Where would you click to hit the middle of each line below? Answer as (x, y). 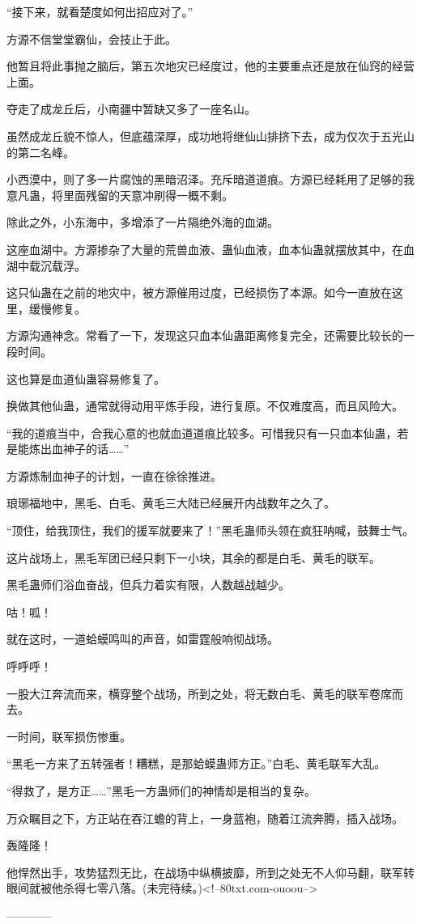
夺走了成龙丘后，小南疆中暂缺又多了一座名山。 (131, 109)
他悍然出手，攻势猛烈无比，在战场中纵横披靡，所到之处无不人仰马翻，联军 (205, 872)
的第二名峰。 (40, 152)
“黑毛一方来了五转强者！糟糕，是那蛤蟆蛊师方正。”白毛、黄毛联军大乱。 (196, 763)
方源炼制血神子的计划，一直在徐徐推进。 (114, 475)
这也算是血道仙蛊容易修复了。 (86, 378)
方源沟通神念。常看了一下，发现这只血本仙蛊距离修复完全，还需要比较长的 (205, 335)
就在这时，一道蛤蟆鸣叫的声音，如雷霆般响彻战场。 (142, 639)
